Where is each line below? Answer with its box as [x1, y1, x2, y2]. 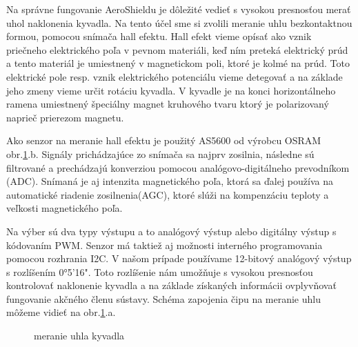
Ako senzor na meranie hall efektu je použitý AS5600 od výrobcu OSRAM [6, 133, 321, 148]
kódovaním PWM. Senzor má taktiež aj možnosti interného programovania [6, 237, 323, 252]
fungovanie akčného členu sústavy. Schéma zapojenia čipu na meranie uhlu [6, 291, 321, 306]
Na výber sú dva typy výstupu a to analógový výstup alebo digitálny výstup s [6, 224, 337, 238]
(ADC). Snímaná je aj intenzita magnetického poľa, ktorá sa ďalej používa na [6, 174, 333, 188]
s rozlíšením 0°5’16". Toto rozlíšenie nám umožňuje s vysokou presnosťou [6, 264, 313, 279]
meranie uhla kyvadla [34, 328, 125, 343]
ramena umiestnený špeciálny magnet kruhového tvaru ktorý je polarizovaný [6, 97, 329, 111]
